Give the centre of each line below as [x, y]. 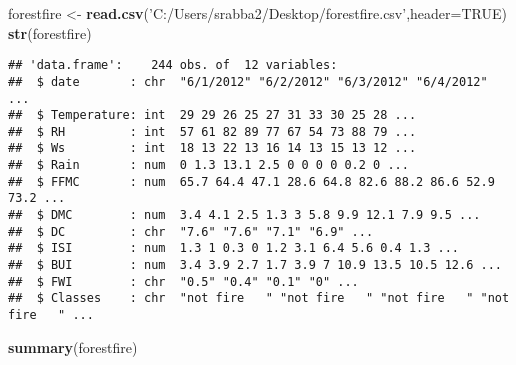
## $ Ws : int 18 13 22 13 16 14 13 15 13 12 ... [212, 148]
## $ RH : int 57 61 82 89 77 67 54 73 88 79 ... [212, 131]
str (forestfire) [50, 32]
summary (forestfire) [73, 346]
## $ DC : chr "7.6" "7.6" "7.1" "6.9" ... [191, 231]
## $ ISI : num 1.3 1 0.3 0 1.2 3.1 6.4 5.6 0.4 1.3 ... [234, 248]
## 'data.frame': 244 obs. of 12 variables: [173, 65]
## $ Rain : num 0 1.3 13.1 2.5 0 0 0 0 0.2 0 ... [208, 165]
